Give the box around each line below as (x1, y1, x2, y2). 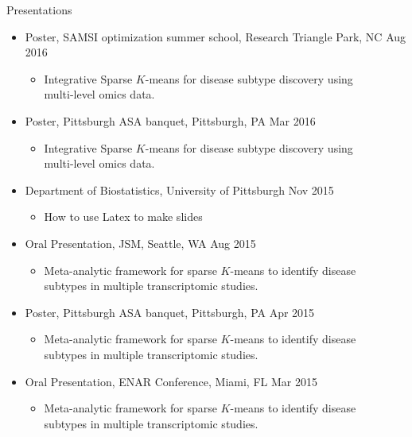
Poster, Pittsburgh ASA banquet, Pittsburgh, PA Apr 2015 (25, 304, 315, 320)
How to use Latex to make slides (44, 208, 203, 225)
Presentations (6, 2, 72, 17)
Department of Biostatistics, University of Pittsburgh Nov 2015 (25, 181, 334, 198)
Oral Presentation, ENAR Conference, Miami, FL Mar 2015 (25, 373, 317, 389)
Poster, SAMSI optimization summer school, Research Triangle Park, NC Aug (25, 28, 406, 44)
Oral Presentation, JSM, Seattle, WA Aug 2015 (25, 234, 256, 251)
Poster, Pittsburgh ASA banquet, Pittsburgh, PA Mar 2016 (25, 112, 316, 129)
